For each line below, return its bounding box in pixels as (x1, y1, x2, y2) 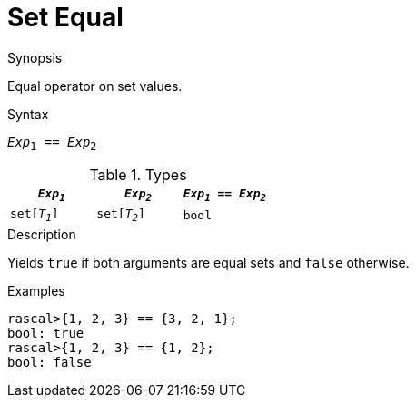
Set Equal (7, 2, 124, 33)
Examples (7, 282, 65, 299)
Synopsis (7, 49, 63, 66)
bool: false (7, 354, 92, 370)
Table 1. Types (89, 165, 187, 184)
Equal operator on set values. (7, 77, 183, 94)
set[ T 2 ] (96, 207, 145, 224)
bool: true (7, 325, 84, 340)
